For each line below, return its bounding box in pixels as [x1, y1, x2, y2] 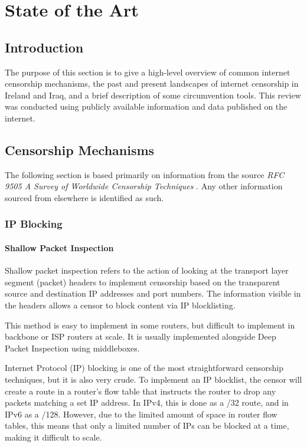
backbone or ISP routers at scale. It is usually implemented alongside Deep [5, 330, 276, 343]
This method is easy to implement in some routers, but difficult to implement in [5, 318, 295, 331]
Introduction [5, 38, 84, 56]
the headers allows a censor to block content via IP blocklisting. [5, 298, 236, 311]
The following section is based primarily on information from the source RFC [5, 168, 285, 180]
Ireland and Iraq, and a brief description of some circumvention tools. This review [5, 88, 301, 101]
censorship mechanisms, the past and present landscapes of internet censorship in [5, 77, 299, 90]
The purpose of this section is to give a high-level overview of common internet [5, 65, 290, 78]
